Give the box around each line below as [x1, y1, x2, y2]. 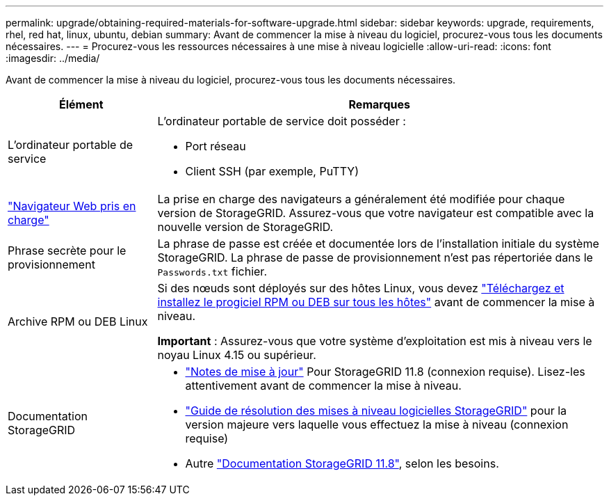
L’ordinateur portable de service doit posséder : [157, 114, 406, 128]
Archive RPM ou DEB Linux [8, 315, 148, 328]
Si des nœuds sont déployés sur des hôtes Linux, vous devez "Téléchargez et [157, 281, 565, 295]
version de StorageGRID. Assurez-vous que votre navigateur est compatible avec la [157, 206, 594, 220]
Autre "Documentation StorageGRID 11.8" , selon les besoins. [185, 456, 499, 470]
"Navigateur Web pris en [8, 199, 136, 213]
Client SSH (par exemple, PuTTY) [185, 164, 359, 178]
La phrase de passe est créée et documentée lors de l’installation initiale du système [157, 237, 599, 250]
